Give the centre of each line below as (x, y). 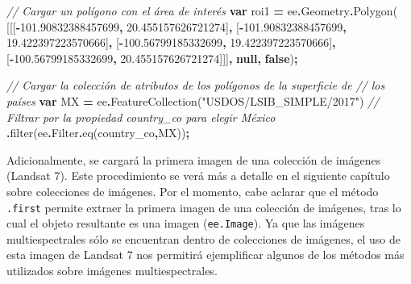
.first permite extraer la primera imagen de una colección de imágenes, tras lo (204, 207)
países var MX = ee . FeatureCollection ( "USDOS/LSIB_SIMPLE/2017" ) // (193, 100)
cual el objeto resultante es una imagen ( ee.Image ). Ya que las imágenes (186, 223)
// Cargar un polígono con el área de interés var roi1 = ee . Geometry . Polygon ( (202, 10)
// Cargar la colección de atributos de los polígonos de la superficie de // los (196, 85)
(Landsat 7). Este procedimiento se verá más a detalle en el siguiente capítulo (198, 175)
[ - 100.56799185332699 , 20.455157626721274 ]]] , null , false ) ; (152, 58)
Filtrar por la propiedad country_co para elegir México (141, 117)
